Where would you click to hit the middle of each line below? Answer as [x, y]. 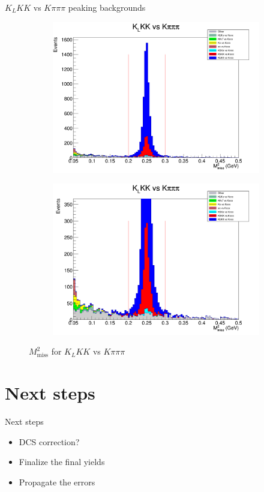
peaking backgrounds [107, 7]
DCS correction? [49, 441]
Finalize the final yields [62, 462]
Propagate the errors [57, 481]
